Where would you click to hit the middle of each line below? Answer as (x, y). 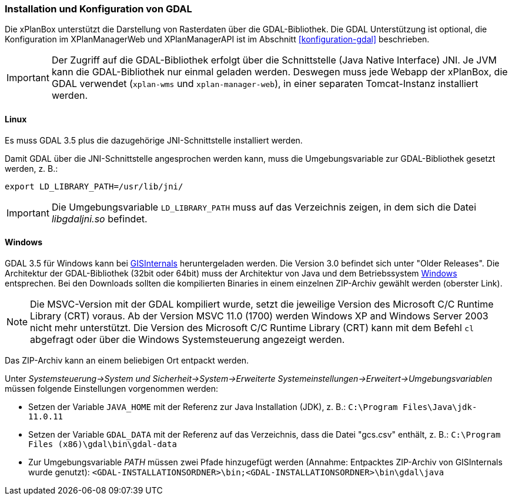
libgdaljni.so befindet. (99, 219)
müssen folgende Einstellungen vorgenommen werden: (112, 388)
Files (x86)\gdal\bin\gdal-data (103, 444)
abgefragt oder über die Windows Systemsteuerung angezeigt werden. (188, 339)
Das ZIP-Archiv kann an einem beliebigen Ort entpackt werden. (127, 360)
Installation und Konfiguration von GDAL (98, 9)
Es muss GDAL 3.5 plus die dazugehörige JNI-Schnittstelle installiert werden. (154, 140)
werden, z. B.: (31, 168)
